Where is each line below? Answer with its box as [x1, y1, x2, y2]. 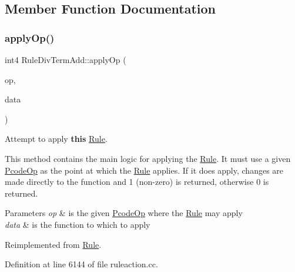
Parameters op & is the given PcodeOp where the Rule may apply [5, 207, 243, 219]
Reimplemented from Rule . [5, 238, 102, 250]
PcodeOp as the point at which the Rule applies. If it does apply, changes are [5, 164, 284, 176]
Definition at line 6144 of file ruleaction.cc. [5, 258, 158, 270]
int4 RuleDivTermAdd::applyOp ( [5, 54, 126, 65]
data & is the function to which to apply [5, 218, 150, 230]
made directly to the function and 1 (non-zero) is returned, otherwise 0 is [5, 175, 269, 188]
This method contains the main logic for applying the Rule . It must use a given [5, 152, 291, 164]
